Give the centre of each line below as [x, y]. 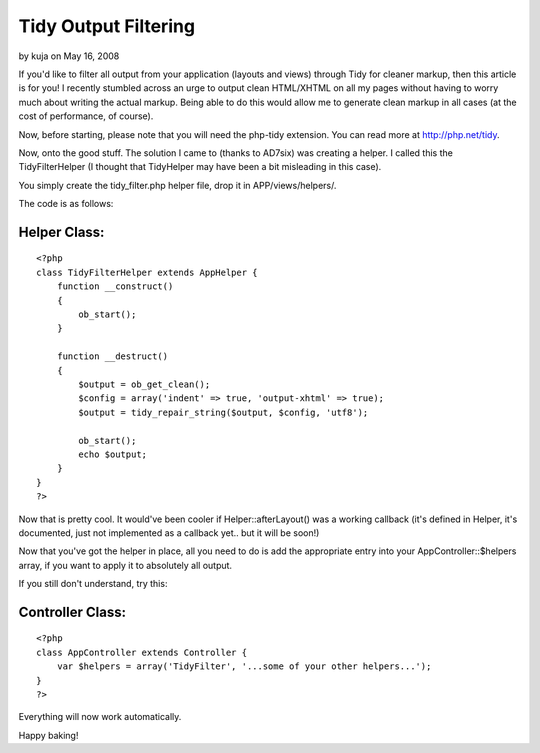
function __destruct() [112, 356]
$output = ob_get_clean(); [144, 384]
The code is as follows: [66, 204]
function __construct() [115, 286]
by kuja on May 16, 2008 [69, 56]
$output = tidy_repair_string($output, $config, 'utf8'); [223, 412]
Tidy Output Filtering [106, 26]
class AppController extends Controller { [142, 652]
